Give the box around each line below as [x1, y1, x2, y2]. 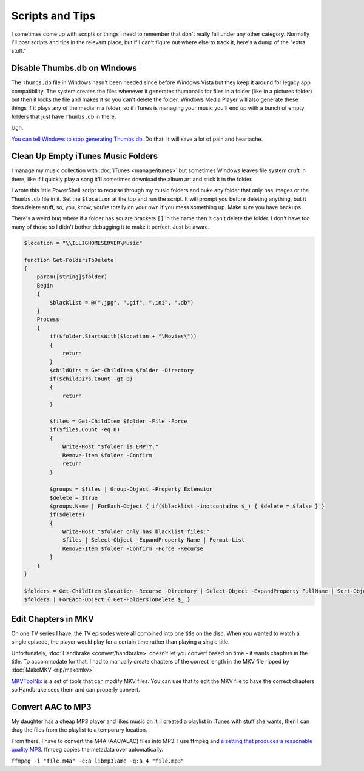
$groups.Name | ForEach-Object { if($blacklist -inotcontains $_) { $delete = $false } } [49, 502, 325, 510]
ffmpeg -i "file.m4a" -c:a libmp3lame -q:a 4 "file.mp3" [11, 757, 184, 764]
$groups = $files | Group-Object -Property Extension [49, 486, 213, 493]
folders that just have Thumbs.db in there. [11, 113, 116, 120]
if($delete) [49, 511, 85, 518]
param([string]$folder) [36, 274, 107, 280]
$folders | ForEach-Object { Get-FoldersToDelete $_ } [24, 596, 190, 603]
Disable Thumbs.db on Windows [11, 63, 137, 73]
